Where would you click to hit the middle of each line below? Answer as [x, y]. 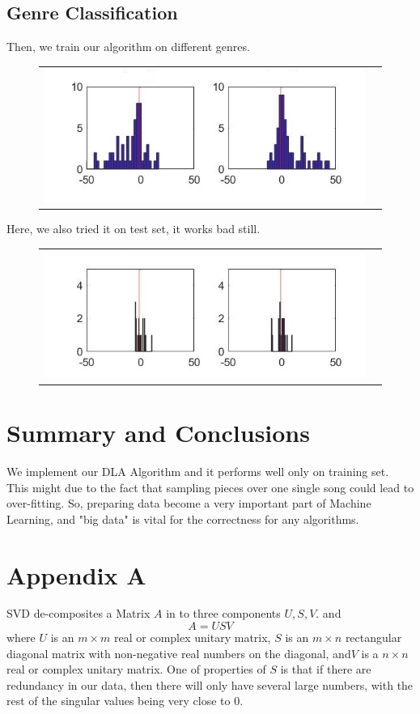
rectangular [373, 637]
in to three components [223, 613]
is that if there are [326, 669]
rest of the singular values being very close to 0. [125, 701]
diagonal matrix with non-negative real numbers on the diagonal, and [179, 653]
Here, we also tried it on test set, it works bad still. [134, 229]
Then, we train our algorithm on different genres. [128, 47]
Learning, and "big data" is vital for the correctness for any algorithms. [183, 518]
